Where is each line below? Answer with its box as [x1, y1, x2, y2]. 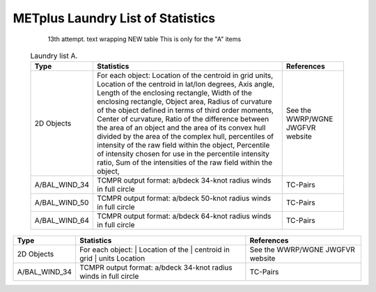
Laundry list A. [30, 51, 78, 61]
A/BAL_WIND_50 [34, 198, 89, 208]
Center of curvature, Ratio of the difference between [97, 114, 269, 124]
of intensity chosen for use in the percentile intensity [97, 149, 269, 159]
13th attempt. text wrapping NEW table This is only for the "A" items [47, 35, 242, 43]
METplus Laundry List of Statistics [13, 10, 216, 26]
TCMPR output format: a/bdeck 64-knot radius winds [97, 211, 272, 221]
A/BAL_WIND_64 [34, 216, 90, 226]
